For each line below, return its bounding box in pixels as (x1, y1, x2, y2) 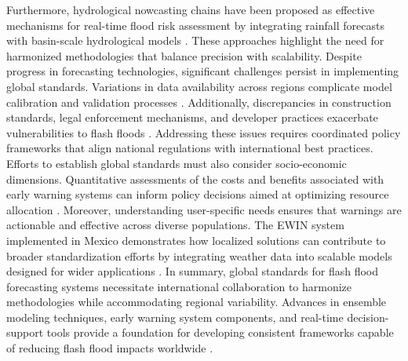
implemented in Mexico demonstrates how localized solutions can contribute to (6, 232, 386, 248)
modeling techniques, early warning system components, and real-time (6, 308, 344, 325)
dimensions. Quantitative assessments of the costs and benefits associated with (6, 170, 384, 187)
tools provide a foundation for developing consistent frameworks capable (46, 324, 394, 341)
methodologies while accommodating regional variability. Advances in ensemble (6, 294, 387, 310)
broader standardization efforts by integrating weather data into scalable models (6, 247, 392, 264)
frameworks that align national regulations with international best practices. (6, 140, 373, 156)
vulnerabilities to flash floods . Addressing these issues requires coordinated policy (6, 124, 401, 140)
